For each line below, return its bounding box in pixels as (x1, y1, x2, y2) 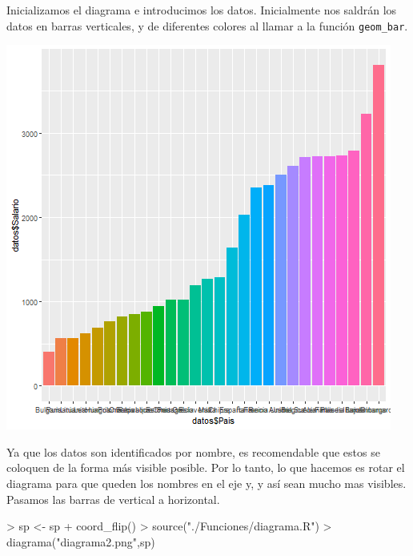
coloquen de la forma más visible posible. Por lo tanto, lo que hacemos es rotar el (6, 459, 405, 476)
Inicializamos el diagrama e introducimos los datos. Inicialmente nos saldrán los (6, 2, 397, 18)
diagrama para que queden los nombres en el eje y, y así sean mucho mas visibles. (6, 475, 407, 492)
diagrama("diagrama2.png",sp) (6, 533, 155, 550)
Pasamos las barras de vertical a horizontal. (6, 490, 220, 507)
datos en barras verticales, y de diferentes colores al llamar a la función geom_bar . (6, 17, 408, 34)
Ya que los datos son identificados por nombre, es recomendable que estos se (6, 443, 380, 460)
